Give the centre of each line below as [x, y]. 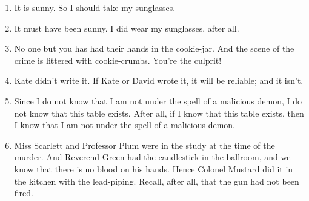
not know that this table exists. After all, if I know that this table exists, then [159, 113]
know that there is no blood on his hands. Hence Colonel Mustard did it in [154, 169]
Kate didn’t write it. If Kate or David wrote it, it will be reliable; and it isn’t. [159, 80]
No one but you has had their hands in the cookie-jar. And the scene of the [154, 48]
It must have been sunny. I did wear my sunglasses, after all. [127, 28]
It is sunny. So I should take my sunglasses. [95, 7]
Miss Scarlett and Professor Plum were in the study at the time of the [145, 145]
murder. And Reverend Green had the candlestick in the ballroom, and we [152, 157]
